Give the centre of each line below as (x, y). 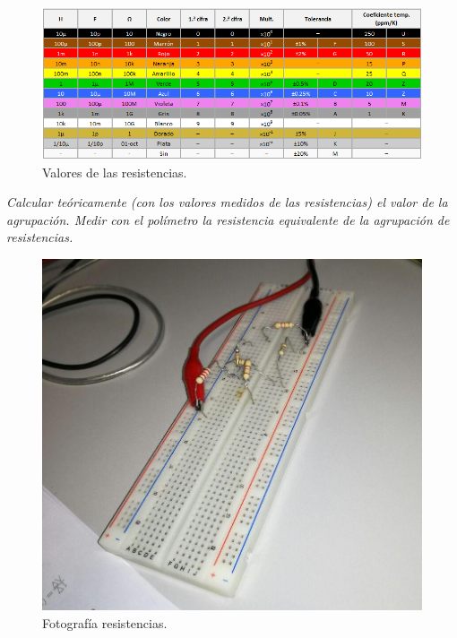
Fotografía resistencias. (105, 622)
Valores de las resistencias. (115, 172)
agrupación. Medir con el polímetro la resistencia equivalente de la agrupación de (228, 219)
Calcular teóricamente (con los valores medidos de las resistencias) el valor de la (227, 202)
